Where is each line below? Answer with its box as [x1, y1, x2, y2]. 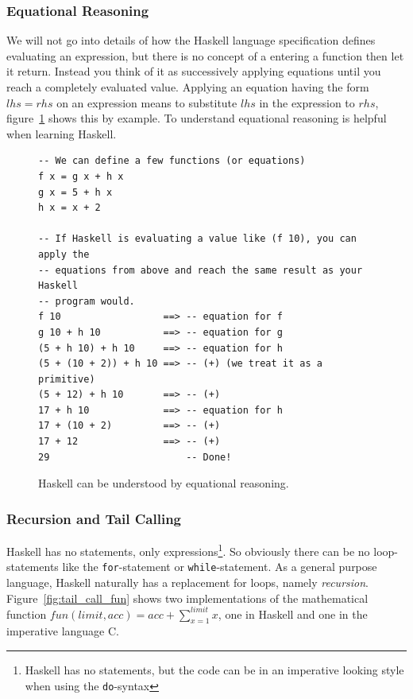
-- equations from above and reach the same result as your [38, 264, 363, 276]
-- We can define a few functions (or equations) [38, 155, 306, 167]
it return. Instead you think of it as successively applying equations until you [6, 63, 381, 80]
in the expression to [259, 94, 355, 111]
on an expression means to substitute [56, 94, 237, 111]
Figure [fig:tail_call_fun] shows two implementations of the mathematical [6, 589, 369, 606]
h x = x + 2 [38, 202, 101, 214]
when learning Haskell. [6, 125, 117, 142]
